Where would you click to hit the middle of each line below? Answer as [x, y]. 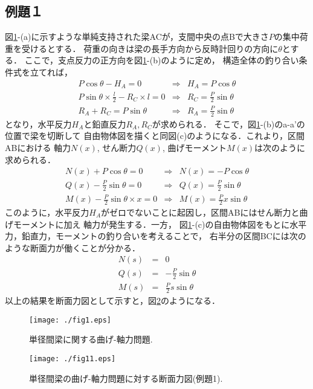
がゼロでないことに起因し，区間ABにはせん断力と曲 [205, 212]
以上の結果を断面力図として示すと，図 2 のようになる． [113, 301]
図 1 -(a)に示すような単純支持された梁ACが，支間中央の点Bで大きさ [137, 37]
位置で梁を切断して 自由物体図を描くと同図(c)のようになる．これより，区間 [155, 136]
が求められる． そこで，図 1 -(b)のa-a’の [228, 124]
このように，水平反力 [47, 212]
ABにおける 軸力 [38, 147]
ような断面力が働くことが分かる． [73, 247]
